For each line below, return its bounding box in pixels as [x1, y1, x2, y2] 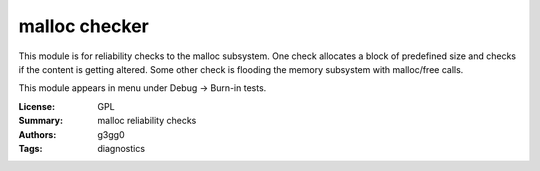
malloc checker [18, 15, 150, 37]
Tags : [18, 142, 43, 154]
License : [18, 100, 55, 112]
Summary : [18, 115, 64, 127]
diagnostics [97, 142, 145, 154]
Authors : [18, 128, 57, 140]
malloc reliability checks [97, 115, 197, 127]
